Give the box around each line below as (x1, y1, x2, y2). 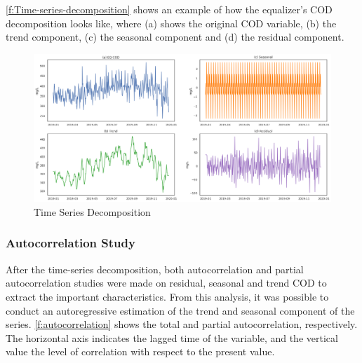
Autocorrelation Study (6, 234, 135, 252)
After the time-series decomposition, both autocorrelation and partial (6, 261, 304, 276)
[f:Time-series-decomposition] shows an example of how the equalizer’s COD (6, 2, 333, 16)
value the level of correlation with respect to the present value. (6, 344, 275, 359)
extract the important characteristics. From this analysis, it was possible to (6, 289, 329, 303)
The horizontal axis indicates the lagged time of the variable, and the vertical (6, 330, 338, 345)
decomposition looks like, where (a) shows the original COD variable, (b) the (6, 15, 337, 30)
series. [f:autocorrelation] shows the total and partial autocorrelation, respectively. (6, 317, 358, 331)
